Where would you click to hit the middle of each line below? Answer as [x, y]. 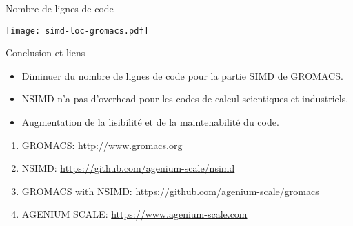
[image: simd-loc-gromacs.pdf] [77, 31]
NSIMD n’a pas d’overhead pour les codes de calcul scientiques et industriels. [185, 99]
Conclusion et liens [46, 53]
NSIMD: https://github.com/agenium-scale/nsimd [128, 168]
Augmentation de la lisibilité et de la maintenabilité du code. [150, 122]
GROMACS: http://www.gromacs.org [102, 145]
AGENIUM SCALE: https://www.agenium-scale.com [134, 214]
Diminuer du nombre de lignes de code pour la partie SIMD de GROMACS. [182, 75]
